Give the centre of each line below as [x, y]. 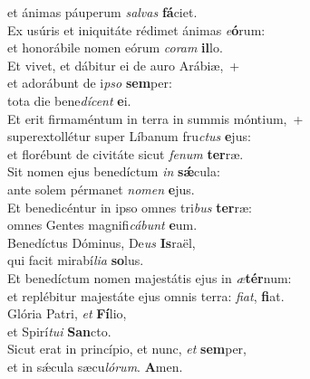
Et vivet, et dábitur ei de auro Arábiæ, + [124, 65]
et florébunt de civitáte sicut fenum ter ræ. [126, 153]
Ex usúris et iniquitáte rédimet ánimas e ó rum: [136, 29]
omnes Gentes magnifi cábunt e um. [102, 225]
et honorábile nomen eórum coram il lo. [115, 47]
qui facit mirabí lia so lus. [76, 260]
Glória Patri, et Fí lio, [67, 313]
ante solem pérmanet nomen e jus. [101, 189]
